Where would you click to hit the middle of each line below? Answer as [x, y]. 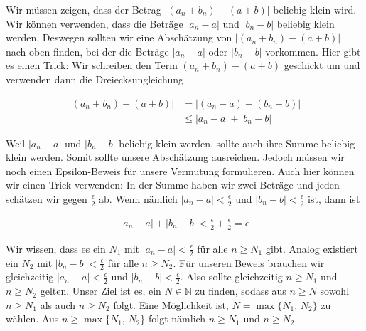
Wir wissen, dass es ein [56, 248]
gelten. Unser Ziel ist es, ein [101, 291]
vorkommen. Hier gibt [313, 51]
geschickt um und [322, 65]
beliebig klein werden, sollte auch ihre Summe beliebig [237, 143]
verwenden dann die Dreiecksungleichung [95, 79]
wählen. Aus [32, 319]
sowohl [335, 291]
